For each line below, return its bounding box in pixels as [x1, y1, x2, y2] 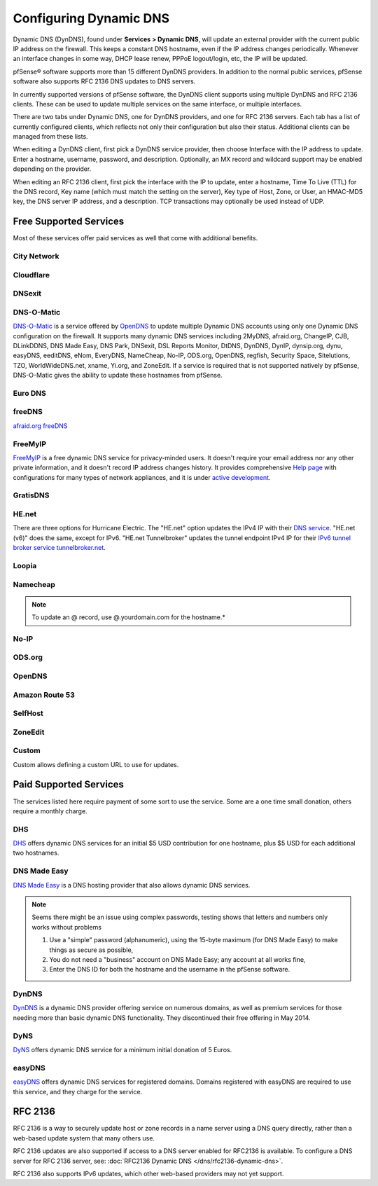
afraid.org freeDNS [13, 421, 68, 430]
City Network [13, 251, 59, 261]
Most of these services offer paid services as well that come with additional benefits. [13, 234, 258, 242]
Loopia [13, 560, 37, 570]
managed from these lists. [13, 132, 88, 141]
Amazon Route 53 [13, 690, 75, 700]
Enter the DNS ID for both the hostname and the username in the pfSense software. [49, 965, 290, 974]
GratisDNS [13, 490, 50, 500]
